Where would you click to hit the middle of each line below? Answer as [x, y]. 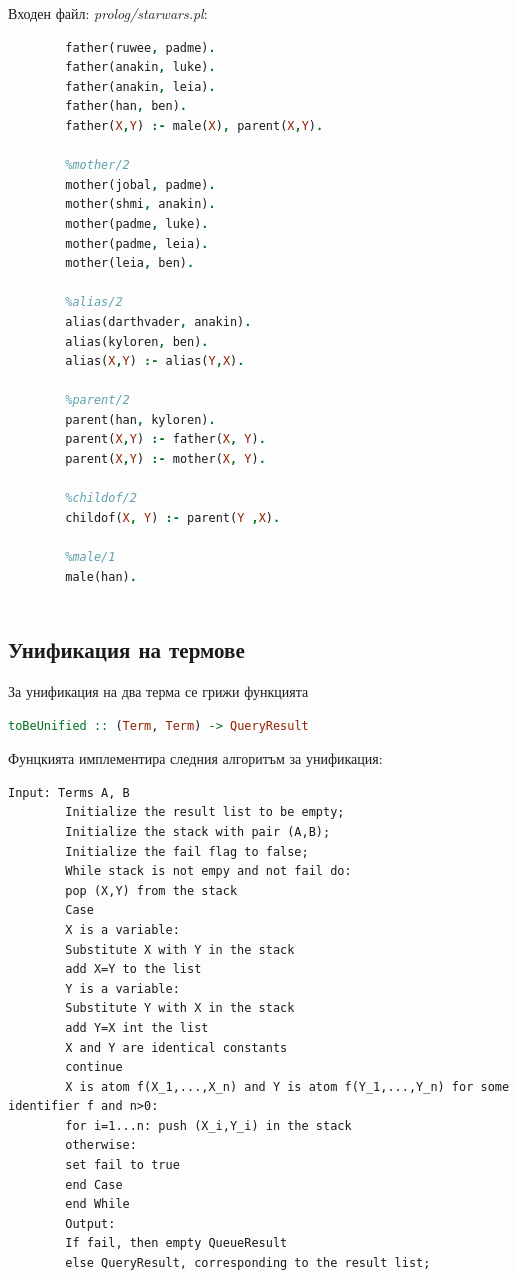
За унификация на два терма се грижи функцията [158, 691]
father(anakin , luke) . [140, 67]
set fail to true [122, 1165]
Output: [90, 1223]
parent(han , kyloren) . [140, 419]
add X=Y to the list [133, 969]
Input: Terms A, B [69, 792]
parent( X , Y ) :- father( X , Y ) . [165, 439]
